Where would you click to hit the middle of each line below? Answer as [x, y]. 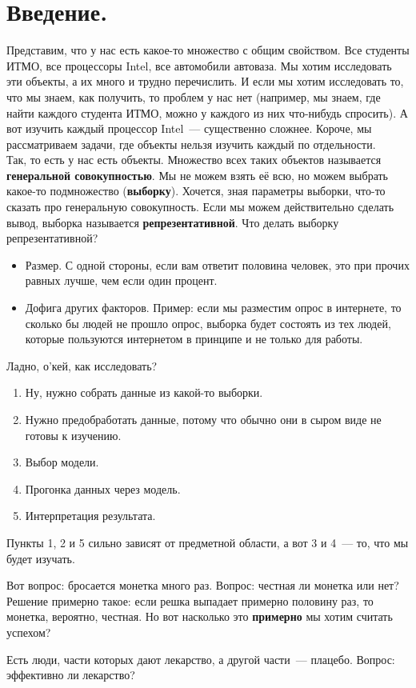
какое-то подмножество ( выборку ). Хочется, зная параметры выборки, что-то [196, 191]
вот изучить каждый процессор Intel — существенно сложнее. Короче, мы [189, 128]
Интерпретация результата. [90, 516]
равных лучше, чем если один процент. [121, 280]
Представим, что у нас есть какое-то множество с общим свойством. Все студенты [208, 50]
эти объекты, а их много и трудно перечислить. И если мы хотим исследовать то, [205, 81]
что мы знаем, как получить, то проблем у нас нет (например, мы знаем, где [194, 96]
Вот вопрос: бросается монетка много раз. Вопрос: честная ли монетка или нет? [203, 585]
